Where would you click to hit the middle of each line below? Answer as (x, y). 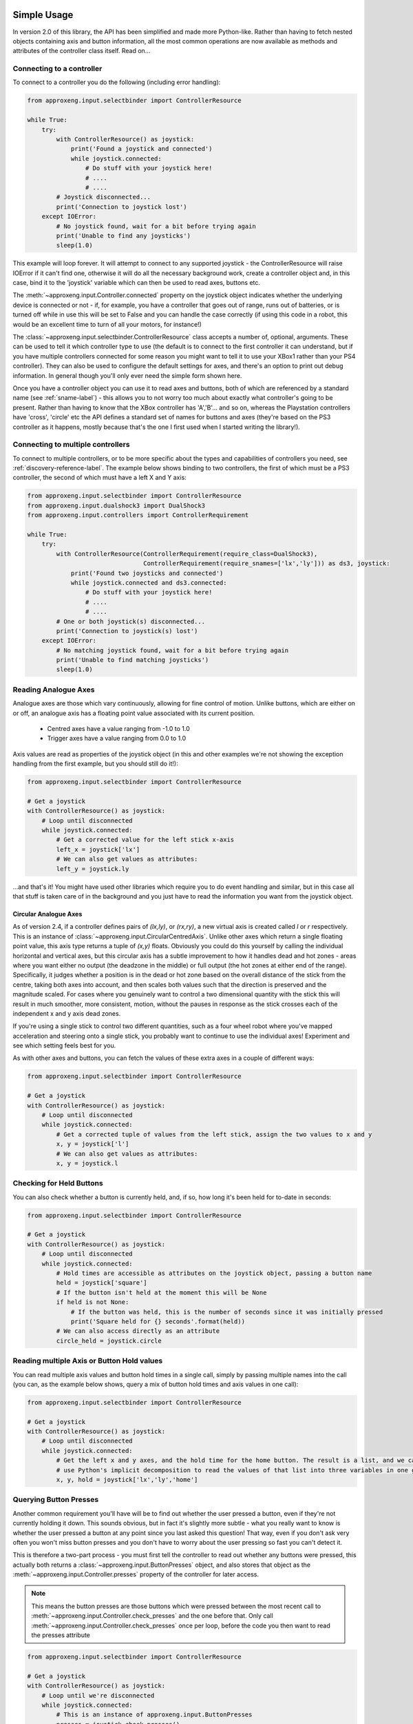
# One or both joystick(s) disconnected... (131, 621)
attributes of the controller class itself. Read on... (82, 51)
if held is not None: (93, 1302)
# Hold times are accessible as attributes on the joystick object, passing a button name (214, 1273)
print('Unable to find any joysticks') (123, 235)
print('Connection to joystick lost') (121, 207)
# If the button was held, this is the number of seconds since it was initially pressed (227, 1312)
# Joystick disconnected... (104, 197)
